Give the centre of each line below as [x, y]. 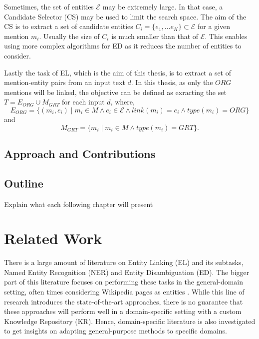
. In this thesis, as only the [172, 82]
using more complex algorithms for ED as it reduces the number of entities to [123, 46]
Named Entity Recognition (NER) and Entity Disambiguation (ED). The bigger [127, 272]
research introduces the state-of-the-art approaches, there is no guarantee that [124, 301]
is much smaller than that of [155, 36]
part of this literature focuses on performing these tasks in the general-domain [124, 282]
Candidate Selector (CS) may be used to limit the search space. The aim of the [125, 16]
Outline [24, 183]
